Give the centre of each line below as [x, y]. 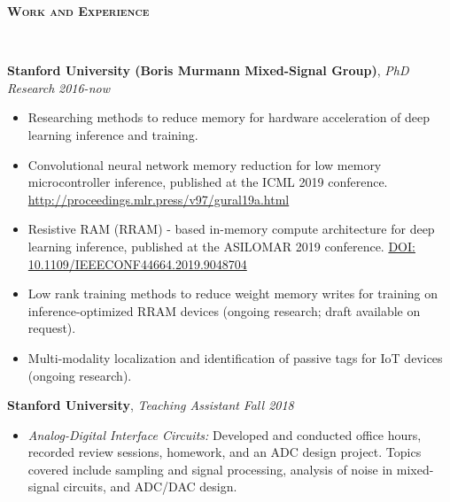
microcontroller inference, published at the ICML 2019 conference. [208, 182]
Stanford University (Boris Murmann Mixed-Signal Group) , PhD [208, 70]
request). [52, 328]
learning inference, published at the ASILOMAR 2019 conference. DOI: [221, 246]
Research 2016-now [58, 87]
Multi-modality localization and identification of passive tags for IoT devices [235, 357]
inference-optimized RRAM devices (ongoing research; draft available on [224, 310]
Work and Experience [78, 11]
